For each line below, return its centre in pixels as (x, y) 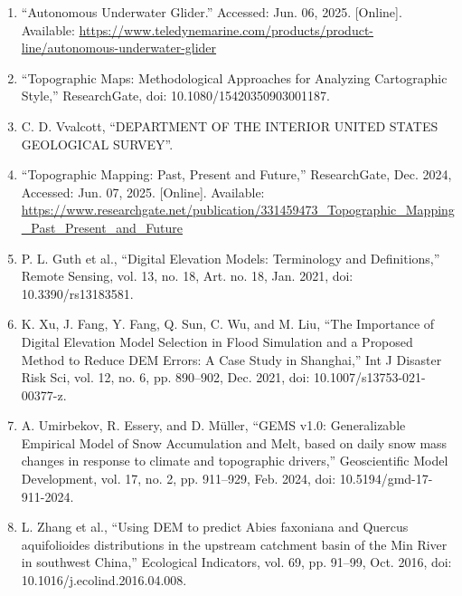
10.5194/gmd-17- (386, 479)
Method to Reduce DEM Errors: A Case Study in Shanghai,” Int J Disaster (231, 359)
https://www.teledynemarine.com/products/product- (226, 29)
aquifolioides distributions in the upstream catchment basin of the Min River (234, 544)
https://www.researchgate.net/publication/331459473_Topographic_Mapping (238, 210)
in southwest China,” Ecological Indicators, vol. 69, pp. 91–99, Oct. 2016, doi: (236, 562)
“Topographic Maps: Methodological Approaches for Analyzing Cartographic (234, 77)
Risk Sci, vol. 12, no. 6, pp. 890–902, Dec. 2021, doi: (165, 377)
